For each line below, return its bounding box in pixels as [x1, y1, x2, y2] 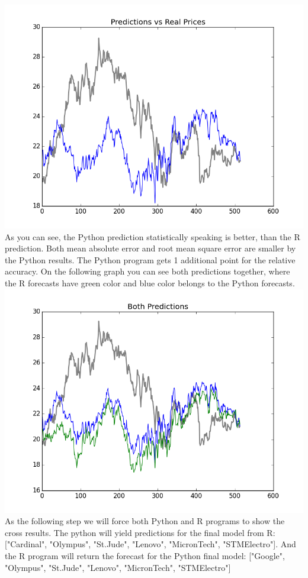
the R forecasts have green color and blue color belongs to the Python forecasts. [5, 276, 295, 289]
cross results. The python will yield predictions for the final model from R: [5, 526, 275, 538]
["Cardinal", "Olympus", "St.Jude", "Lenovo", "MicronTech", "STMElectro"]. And [5, 538, 296, 550]
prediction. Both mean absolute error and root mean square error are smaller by [5, 242, 296, 254]
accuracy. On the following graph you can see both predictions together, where [5, 265, 290, 277]
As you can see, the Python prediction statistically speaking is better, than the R [5, 230, 300, 243]
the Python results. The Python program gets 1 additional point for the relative [5, 253, 296, 266]
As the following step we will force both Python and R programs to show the [5, 515, 285, 527]
